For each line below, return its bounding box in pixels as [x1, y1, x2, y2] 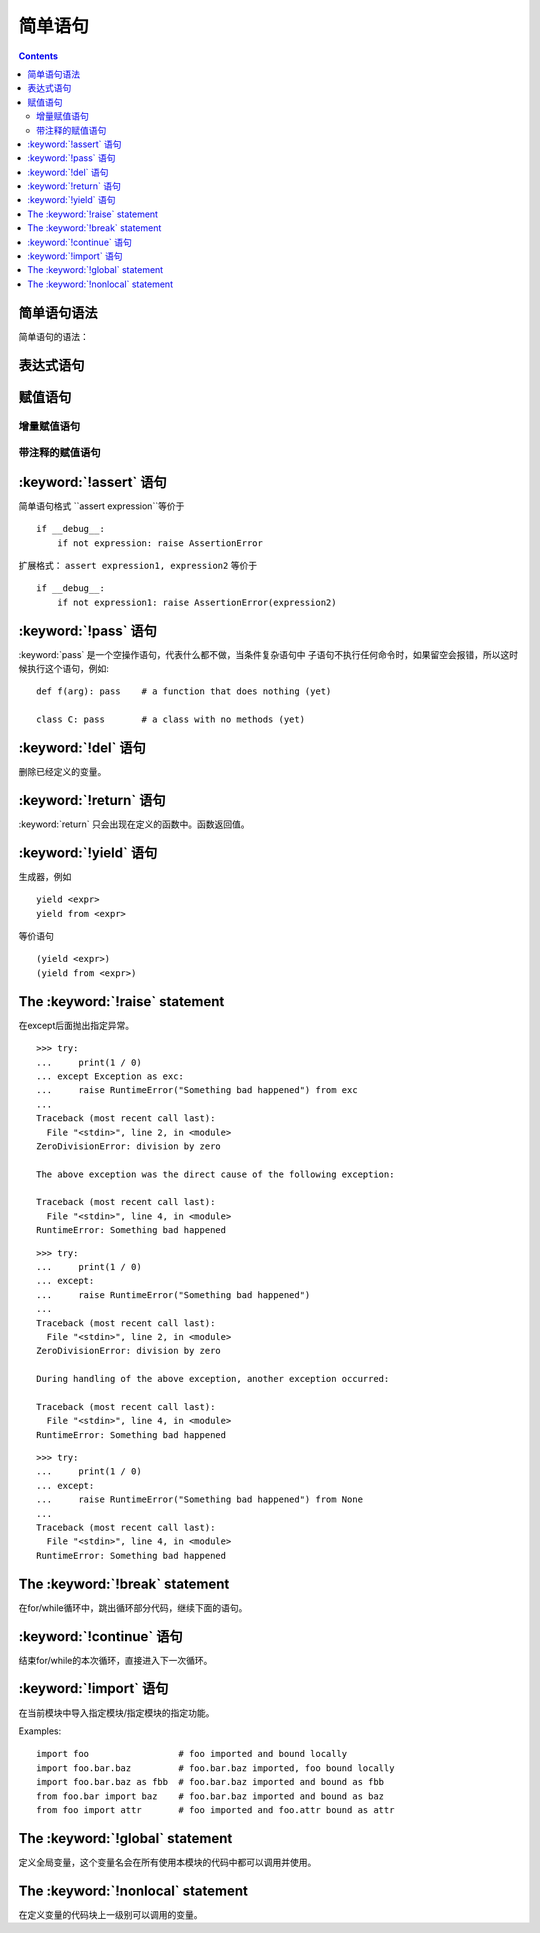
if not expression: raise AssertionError [56, 537, 264, 549]
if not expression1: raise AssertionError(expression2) [56, 596, 337, 608]
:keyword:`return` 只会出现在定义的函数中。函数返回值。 [18, 818, 250, 830]
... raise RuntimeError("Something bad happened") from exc [36, 1085, 359, 1096]
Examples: [18, 1725, 62, 1737]
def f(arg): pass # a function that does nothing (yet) [36, 686, 332, 697]
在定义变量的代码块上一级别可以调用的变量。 [18, 1908, 203, 1920]
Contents [18, 50, 59, 62]
